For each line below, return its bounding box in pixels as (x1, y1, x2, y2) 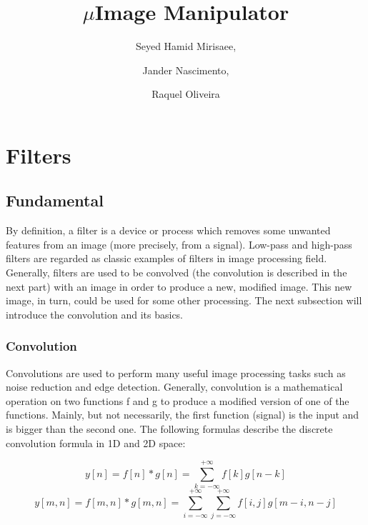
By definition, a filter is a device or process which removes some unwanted (6, 223, 331, 238)
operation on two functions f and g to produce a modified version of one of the (6, 393, 349, 408)
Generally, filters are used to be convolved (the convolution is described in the (6, 265, 347, 280)
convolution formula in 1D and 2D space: (6, 435, 186, 450)
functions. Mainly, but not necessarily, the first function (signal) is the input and (6, 407, 359, 422)
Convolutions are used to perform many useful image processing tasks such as (6, 365, 346, 380)
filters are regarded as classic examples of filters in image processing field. (6, 251, 327, 266)
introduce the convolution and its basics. (6, 306, 184, 321)
